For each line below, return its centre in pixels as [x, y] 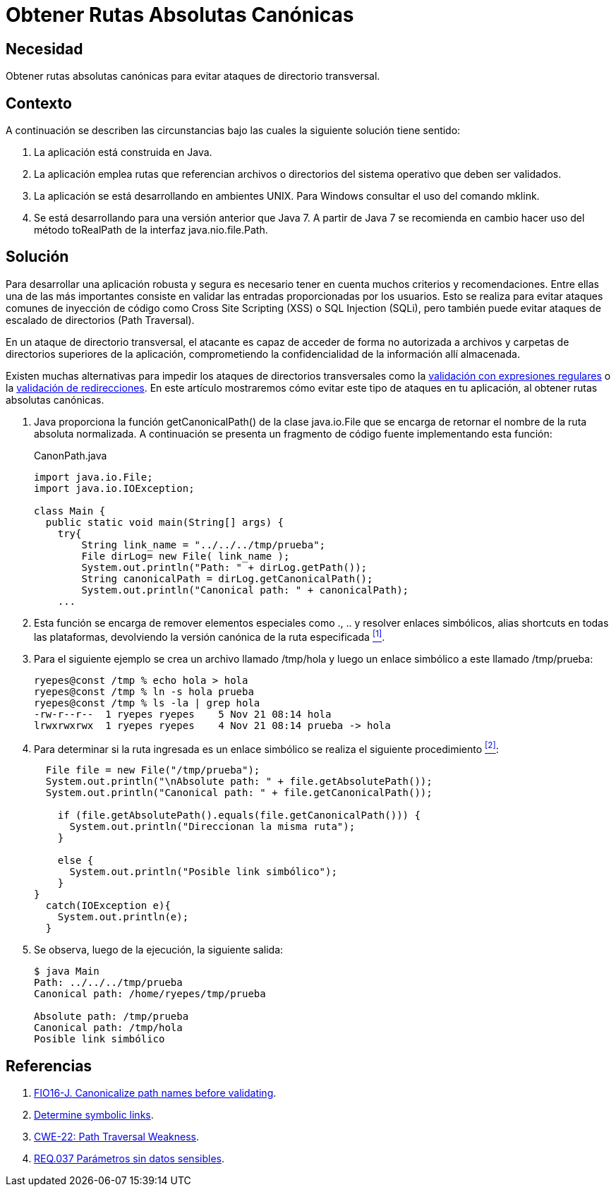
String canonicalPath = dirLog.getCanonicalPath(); [227, 578]
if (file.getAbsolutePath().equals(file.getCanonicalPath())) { [239, 815]
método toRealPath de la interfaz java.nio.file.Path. [151, 230]
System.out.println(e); [123, 917]
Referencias [49, 1066]
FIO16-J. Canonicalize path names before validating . [155, 1093]
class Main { [70, 511]
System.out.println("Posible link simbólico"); [203, 872]
